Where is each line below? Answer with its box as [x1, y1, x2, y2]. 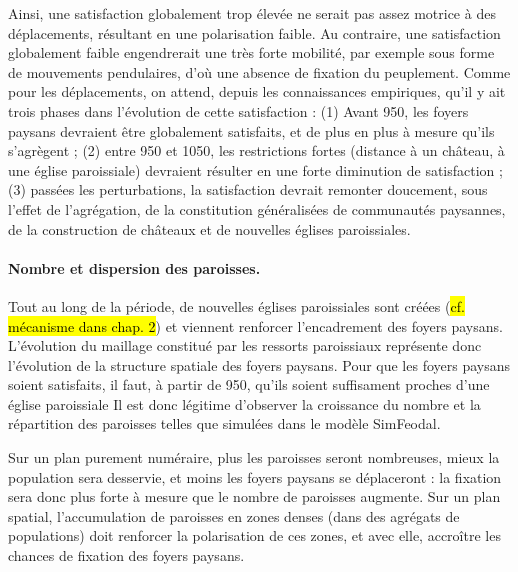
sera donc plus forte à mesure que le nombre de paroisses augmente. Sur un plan [8, 486, 501, 507]
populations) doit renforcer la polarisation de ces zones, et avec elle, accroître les [8, 525, 501, 546]
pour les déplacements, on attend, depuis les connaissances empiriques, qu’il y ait [8, 81, 506, 102]
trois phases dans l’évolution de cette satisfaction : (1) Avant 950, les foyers [8, 100, 469, 121]
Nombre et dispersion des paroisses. [8, 257, 261, 278]
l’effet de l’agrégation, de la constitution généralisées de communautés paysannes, [8, 198, 506, 219]
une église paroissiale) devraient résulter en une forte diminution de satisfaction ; [8, 159, 503, 180]
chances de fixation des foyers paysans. [8, 545, 245, 566]
